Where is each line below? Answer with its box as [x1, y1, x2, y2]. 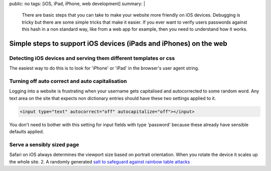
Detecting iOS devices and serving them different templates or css [9, 54, 175, 61]
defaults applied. [9, 129, 44, 135]
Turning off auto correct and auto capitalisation [9, 78, 127, 85]
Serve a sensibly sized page [9, 141, 79, 148]
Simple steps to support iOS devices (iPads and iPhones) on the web [9, 39, 228, 48]
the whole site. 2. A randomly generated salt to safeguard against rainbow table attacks [9, 158, 190, 164]
